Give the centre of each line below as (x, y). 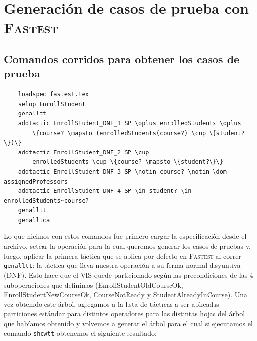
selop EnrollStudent (52, 104)
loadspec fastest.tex (53, 95)
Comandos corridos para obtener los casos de (122, 58)
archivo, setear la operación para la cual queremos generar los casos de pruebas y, (127, 246)
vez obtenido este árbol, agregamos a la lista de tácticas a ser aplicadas (112, 304)
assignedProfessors (36, 181)
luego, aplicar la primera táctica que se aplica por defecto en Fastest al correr (123, 255)
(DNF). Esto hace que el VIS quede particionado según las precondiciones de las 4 (128, 275)
